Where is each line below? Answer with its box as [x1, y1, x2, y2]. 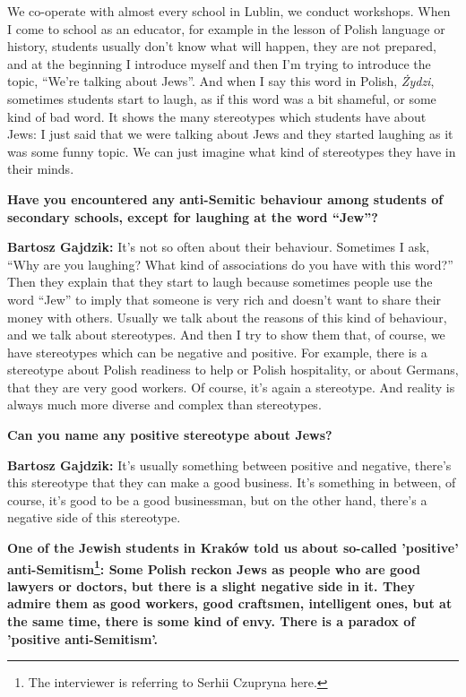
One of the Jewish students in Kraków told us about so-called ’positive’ [7, 538, 459, 557]
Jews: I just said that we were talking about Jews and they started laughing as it [7, 125, 453, 143]
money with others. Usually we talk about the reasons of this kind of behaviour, [7, 307, 447, 326]
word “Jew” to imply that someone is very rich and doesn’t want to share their [7, 289, 442, 308]
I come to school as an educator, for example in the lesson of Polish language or [7, 19, 445, 38]
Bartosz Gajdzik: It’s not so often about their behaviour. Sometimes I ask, [7, 237, 430, 256]
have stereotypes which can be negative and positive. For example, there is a [7, 342, 427, 361]
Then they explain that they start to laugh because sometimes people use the [7, 272, 433, 291]
